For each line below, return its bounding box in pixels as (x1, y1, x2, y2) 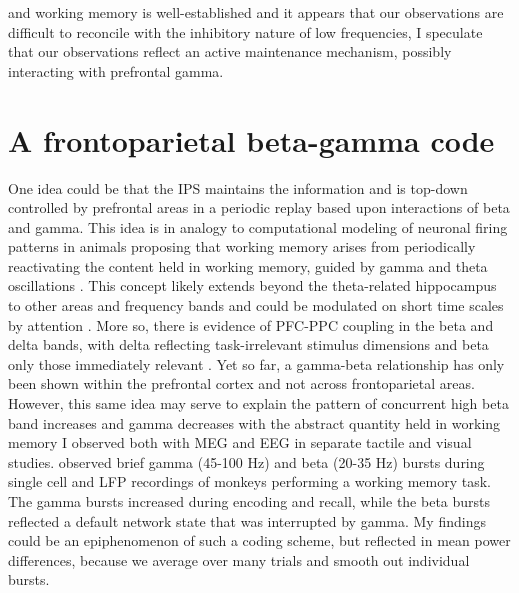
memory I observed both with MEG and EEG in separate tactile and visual (8, 432, 472, 453)
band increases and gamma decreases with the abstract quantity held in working (8, 412, 501, 433)
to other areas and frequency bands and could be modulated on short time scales (8, 295, 504, 316)
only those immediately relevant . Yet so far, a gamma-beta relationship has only (8, 353, 505, 374)
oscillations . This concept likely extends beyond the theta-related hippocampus (8, 275, 497, 296)
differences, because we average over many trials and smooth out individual (8, 549, 470, 570)
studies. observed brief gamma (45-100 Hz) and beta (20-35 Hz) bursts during (8, 451, 485, 472)
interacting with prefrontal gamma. (8, 60, 224, 81)
